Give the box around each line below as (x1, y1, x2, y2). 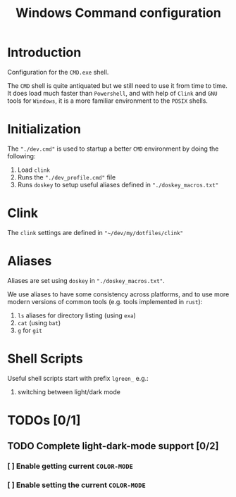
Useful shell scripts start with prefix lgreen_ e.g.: (7, 374, 149, 382)
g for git (17, 326, 42, 334)
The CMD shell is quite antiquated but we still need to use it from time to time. (7, 81, 228, 89)
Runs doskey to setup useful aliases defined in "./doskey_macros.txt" (17, 180, 219, 189)
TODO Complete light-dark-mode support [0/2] (7, 440, 219, 452)
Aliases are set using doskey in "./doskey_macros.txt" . (7, 276, 165, 284)
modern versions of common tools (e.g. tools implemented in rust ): (7, 297, 203, 306)
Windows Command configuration (15, 5, 222, 21)
